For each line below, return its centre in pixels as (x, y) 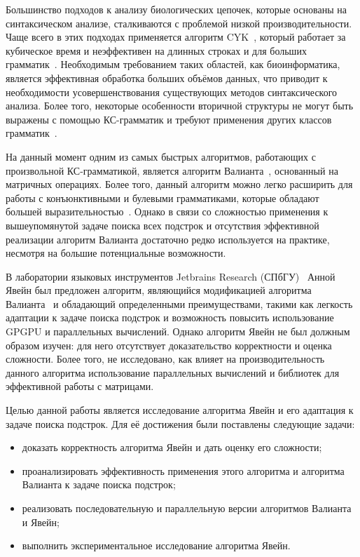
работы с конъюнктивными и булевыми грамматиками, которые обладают (162, 197)
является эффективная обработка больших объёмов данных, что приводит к (167, 78)
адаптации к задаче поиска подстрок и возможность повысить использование (170, 317)
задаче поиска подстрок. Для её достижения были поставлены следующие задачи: (180, 423)
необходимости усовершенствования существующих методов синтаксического (172, 92)
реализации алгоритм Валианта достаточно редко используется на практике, (168, 239)
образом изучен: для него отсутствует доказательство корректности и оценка (169, 345)
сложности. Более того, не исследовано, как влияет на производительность (165, 359)
